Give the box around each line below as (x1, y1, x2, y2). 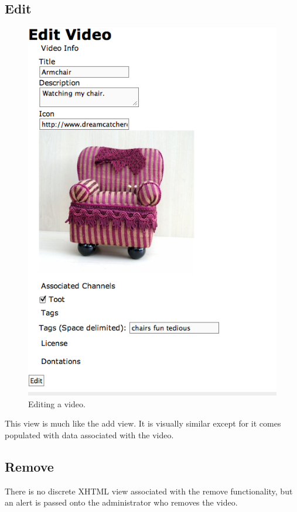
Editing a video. (28, 397, 86, 410)
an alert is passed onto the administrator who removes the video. (5, 496, 238, 508)
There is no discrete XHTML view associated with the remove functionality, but (5, 484, 293, 497)
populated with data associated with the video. (5, 428, 174, 441)
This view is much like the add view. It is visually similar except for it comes (5, 417, 281, 429)
